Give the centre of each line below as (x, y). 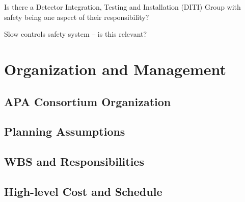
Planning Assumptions (65, 131)
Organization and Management (115, 69)
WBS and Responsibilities (74, 161)
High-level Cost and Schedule (83, 191)
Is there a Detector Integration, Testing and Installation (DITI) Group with (122, 7)
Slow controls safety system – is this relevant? (76, 34)
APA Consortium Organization (88, 101)
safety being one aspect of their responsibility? (77, 17)
